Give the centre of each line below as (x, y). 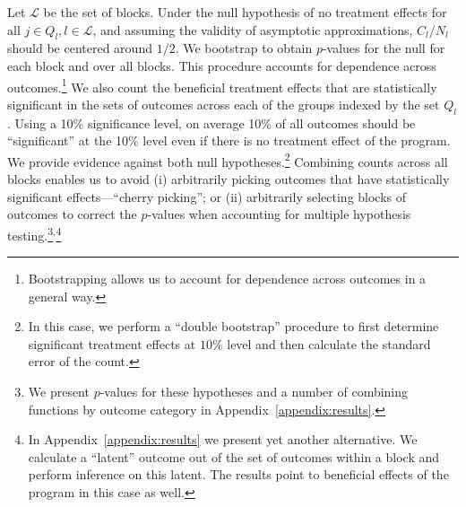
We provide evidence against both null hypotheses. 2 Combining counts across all (228, 160)
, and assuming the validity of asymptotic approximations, (253, 29)
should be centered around (80, 48)
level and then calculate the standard (329, 343)
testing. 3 (30, 233)
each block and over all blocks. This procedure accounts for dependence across (222, 65)
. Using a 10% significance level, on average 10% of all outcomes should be (211, 122)
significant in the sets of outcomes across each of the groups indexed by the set (224, 104)
